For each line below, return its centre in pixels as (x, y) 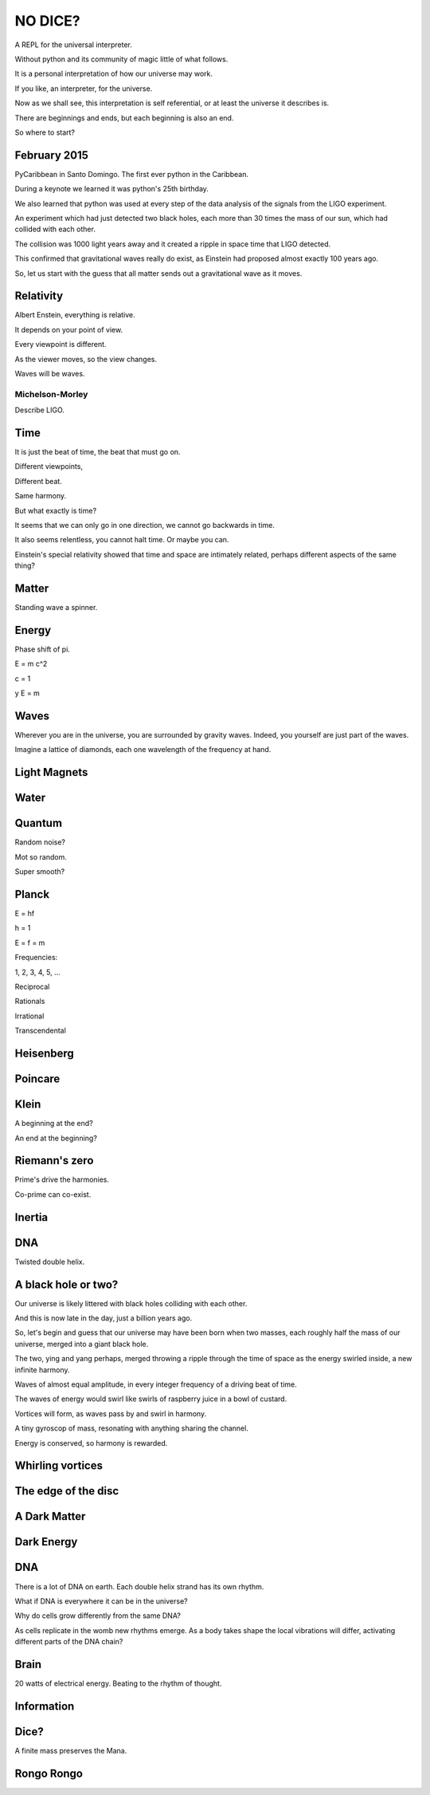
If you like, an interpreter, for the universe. (84, 89)
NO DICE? (48, 21)
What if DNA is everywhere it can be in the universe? (101, 1601)
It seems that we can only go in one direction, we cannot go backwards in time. (145, 525)
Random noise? (40, 842)
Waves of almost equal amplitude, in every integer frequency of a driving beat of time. (156, 1384)
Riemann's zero (54, 1161)
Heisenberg (45, 1054)
